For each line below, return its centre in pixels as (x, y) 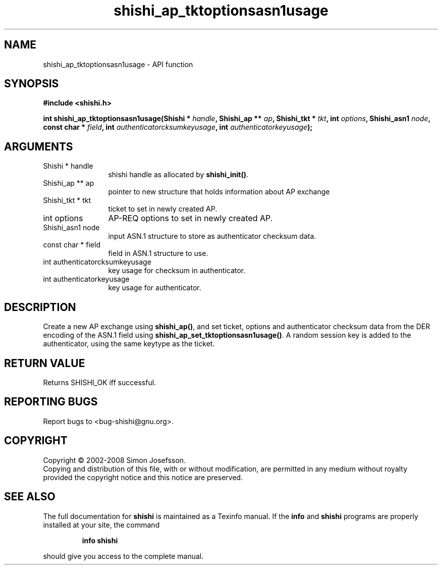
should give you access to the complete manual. (123, 556)
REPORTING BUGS (51, 402)
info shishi (100, 540)
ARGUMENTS (39, 146)
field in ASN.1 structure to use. (158, 253)
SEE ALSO (30, 497)
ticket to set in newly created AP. (163, 209)
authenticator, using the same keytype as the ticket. (129, 344)
